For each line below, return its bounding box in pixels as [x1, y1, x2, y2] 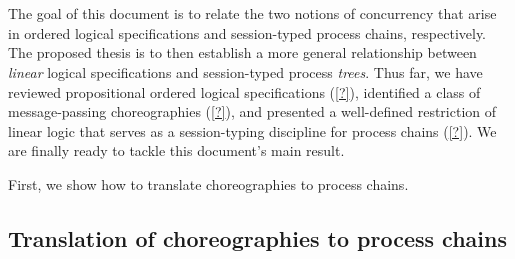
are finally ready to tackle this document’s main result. [8, 140, 345, 161]
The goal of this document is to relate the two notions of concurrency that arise [8, 3, 497, 24]
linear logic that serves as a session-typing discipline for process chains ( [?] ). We [8, 120, 497, 141]
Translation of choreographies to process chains [8, 222, 507, 253]
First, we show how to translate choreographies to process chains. [8, 173, 409, 194]
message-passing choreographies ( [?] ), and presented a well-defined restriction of [8, 101, 497, 122]
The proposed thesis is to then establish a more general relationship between [8, 42, 477, 63]
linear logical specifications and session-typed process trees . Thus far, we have [8, 61, 483, 82]
